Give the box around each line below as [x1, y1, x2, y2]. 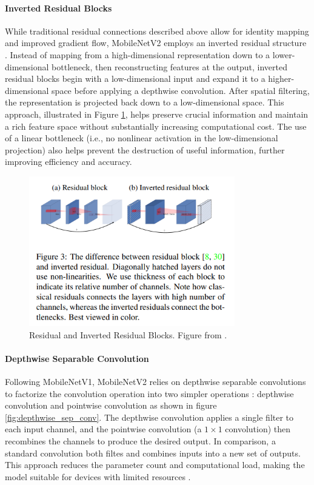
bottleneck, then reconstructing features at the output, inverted [52, 60, 287, 73]
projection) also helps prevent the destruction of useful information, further [5, 143, 285, 156]
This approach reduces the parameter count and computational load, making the [5, 458, 305, 471]
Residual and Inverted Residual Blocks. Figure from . [29, 328, 227, 341]
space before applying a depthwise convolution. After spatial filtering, [52, 84, 310, 96]
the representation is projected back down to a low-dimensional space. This [5, 96, 284, 109]
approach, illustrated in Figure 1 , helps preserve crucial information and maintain [5, 107, 309, 120]
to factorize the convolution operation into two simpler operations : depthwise [5, 387, 294, 400]
